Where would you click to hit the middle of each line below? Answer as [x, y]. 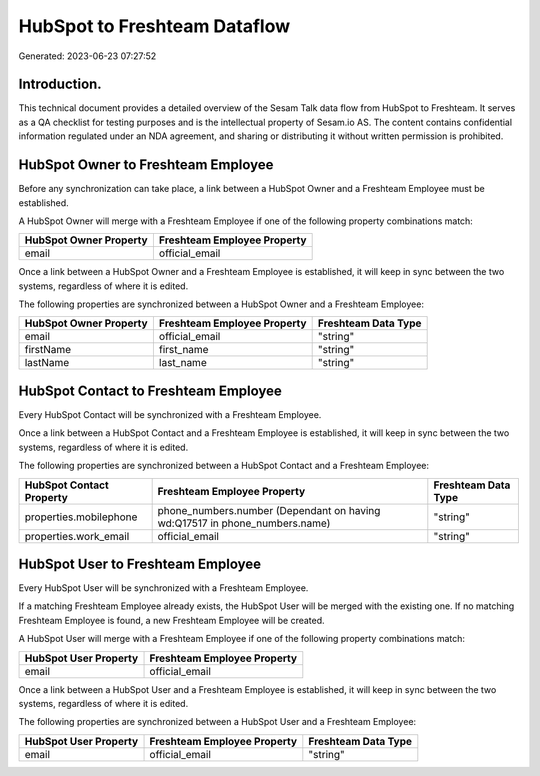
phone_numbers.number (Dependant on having [269, 510]
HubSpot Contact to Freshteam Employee [150, 390]
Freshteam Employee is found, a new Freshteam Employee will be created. [171, 620]
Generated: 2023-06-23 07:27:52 [87, 56]
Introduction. [60, 84]
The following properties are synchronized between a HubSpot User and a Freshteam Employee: [217, 722]
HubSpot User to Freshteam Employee [140, 563]
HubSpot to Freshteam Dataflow [154, 26]
